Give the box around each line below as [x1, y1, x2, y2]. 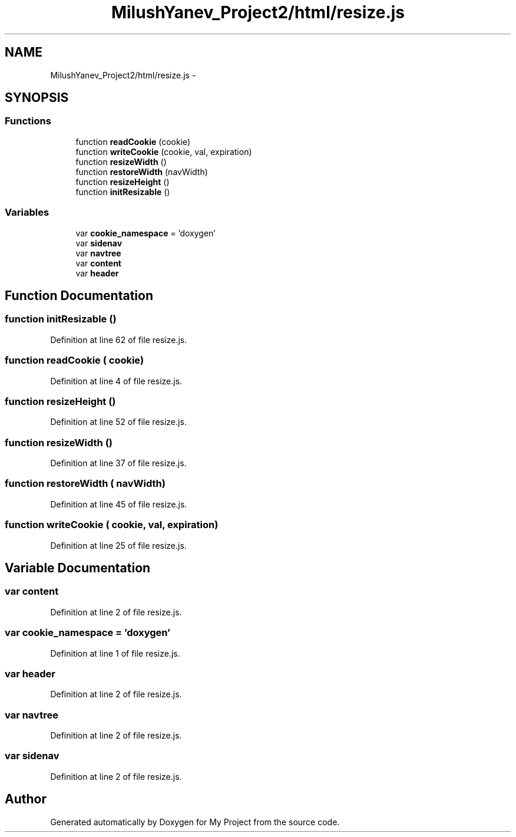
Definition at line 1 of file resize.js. [50, 648, 180, 658]
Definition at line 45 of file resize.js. [50, 499, 187, 509]
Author [5, 792, 47, 807]
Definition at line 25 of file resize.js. [50, 540, 187, 551]
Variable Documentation [5, 560, 151, 575]
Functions [5, 115, 51, 127]
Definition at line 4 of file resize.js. [50, 375, 183, 386]
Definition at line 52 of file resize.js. [50, 417, 187, 427]
